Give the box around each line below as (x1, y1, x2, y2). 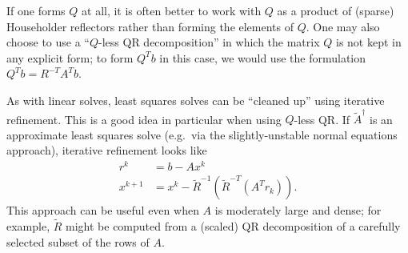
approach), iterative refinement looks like (6, 142, 207, 159)
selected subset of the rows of (6, 233, 150, 250)
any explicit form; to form (6, 49, 134, 66)
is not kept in (335, 34, 402, 50)
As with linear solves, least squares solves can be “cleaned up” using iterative (6, 91, 385, 108)
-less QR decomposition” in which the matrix (98, 34, 320, 50)
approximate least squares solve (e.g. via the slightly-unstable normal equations (6, 126, 398, 143)
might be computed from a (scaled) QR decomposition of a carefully (66, 218, 401, 235)
